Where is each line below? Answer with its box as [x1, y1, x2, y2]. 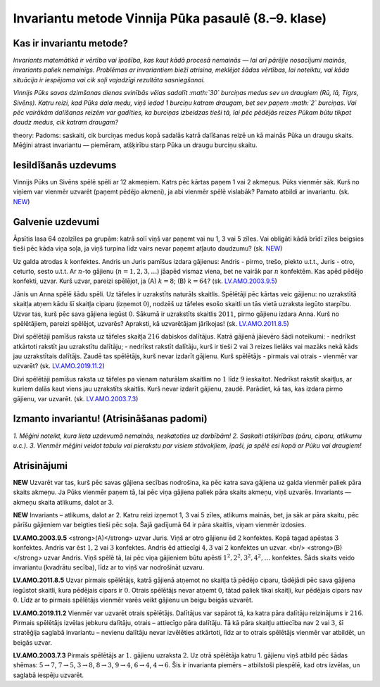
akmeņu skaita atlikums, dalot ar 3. [13, 498, 114, 506]
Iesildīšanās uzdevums [13, 159, 117, 171]
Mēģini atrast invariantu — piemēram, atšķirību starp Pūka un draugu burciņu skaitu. [13, 141, 258, 149]
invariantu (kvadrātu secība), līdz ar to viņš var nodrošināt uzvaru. [13, 563, 204, 572]
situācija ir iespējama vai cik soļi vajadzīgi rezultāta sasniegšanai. [13, 75, 205, 84]
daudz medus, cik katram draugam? [13, 118, 119, 127]
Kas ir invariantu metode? [13, 37, 129, 49]
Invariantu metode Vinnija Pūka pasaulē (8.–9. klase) [13, 11, 327, 26]
